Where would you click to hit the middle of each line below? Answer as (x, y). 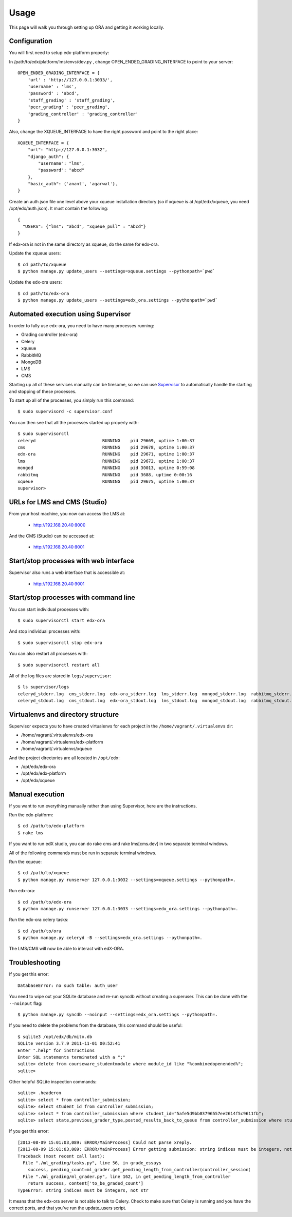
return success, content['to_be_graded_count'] (85, 1183)
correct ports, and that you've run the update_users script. (68, 1208)
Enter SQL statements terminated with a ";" (72, 1057)
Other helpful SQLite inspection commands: (53, 1082)
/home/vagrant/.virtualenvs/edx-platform (62, 742)
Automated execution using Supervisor (70, 314)
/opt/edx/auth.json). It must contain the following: (59, 208)
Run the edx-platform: (31, 815)
